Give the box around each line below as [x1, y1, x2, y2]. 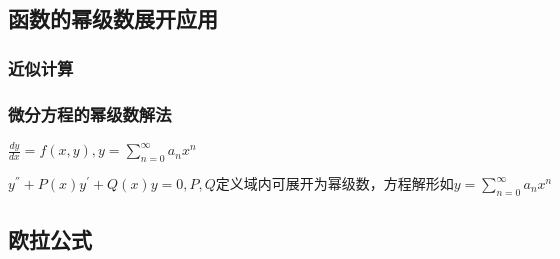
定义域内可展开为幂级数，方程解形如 [215, 178, 454, 193]
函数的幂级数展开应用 [8, 3, 218, 34]
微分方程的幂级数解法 [8, 101, 172, 126]
